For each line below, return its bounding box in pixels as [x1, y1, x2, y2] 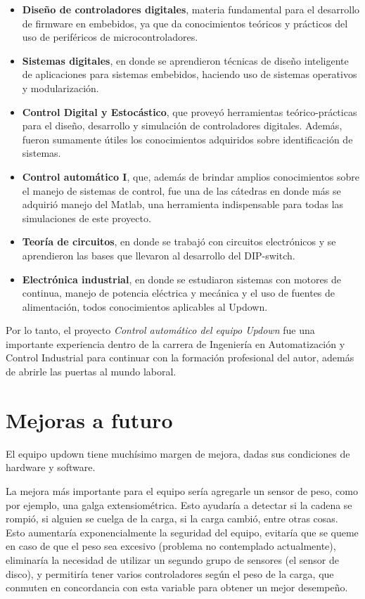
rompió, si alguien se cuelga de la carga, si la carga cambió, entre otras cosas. [6, 511, 338, 526]
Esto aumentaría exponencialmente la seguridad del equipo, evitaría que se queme [6, 524, 359, 539]
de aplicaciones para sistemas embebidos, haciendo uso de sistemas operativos [22, 67, 357, 82]
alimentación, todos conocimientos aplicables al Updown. [22, 299, 268, 314]
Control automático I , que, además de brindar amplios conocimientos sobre [22, 169, 360, 183]
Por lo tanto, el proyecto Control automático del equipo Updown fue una [6, 323, 315, 337]
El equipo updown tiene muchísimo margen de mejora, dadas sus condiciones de [6, 446, 350, 460]
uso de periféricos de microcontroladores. [22, 30, 198, 44]
